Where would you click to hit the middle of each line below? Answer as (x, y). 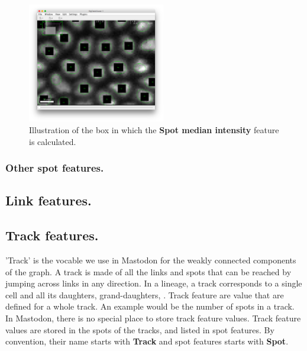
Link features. (49, 200)
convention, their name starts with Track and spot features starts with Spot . (147, 341)
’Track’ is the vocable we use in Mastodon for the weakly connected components (151, 260)
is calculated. (53, 141)
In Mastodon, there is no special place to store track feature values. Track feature (153, 318)
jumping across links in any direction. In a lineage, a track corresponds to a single (154, 283)
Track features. (52, 235)
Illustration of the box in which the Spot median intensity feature (154, 130)
